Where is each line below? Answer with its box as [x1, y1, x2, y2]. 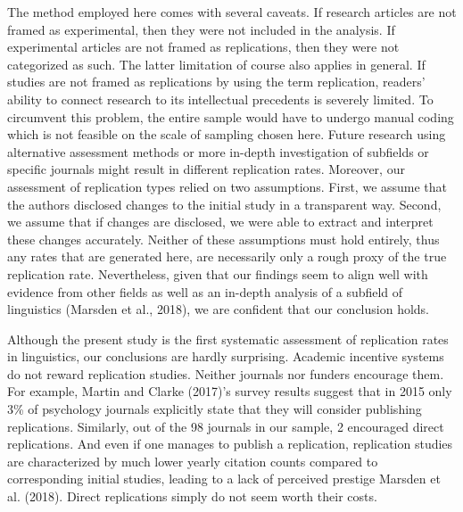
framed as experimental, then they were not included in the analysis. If [7, 20, 395, 38]
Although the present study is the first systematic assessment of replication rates [7, 329, 449, 348]
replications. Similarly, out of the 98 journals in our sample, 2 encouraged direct [7, 417, 444, 435]
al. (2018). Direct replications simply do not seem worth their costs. [7, 487, 377, 506]
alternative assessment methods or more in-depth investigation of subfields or [7, 142, 429, 161]
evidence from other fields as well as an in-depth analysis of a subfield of [7, 282, 403, 301]
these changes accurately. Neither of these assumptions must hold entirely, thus [7, 229, 440, 248]
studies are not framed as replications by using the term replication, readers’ [7, 72, 426, 91]
